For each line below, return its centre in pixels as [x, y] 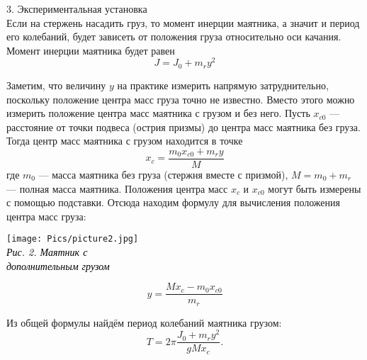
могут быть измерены [315, 188]
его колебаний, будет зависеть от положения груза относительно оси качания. [174, 36]
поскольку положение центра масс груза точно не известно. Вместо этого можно [181, 99]
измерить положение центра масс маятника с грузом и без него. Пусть [158, 113]
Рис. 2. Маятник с [47, 251]
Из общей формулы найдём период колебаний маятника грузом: [144, 322]
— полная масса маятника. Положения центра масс [117, 188]
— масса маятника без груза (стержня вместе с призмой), [163, 174]
